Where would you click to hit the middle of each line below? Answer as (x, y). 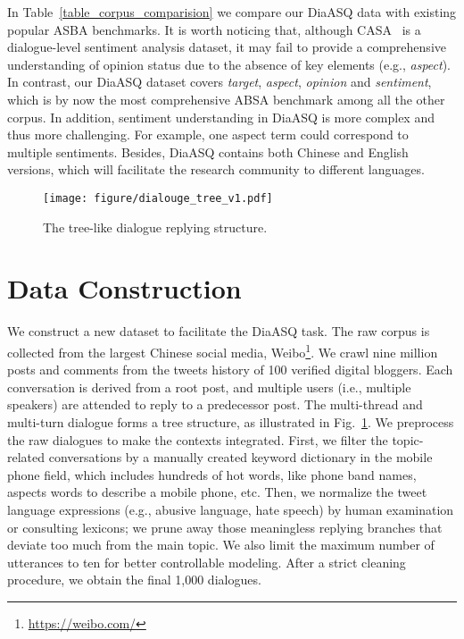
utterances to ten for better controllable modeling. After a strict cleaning (207, 562)
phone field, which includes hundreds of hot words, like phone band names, (212, 474)
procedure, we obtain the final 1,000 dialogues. (134, 580)
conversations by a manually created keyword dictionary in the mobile (240, 457)
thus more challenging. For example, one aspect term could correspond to (208, 135)
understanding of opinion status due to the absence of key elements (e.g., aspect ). (229, 64)
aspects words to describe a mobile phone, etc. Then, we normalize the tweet (217, 492)
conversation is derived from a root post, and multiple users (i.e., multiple (209, 387)
